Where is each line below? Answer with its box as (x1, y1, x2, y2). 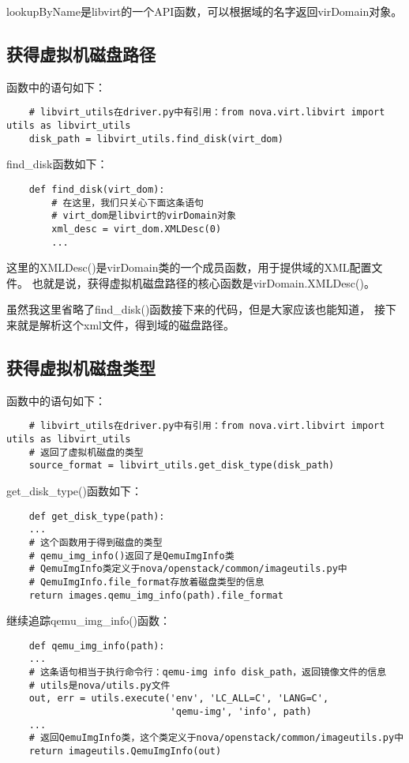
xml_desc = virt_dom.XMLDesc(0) (51, 223, 222, 235)
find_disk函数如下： (6, 156, 108, 172)
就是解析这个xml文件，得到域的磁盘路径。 (17, 317, 235, 333)
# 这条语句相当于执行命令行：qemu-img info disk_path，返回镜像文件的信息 (28, 667, 387, 678)
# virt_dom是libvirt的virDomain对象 (51, 210, 236, 222)
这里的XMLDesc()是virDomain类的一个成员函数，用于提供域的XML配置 (6, 259, 372, 276)
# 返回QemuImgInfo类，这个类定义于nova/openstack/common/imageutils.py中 (28, 732, 404, 744)
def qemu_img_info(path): (28, 640, 165, 652)
